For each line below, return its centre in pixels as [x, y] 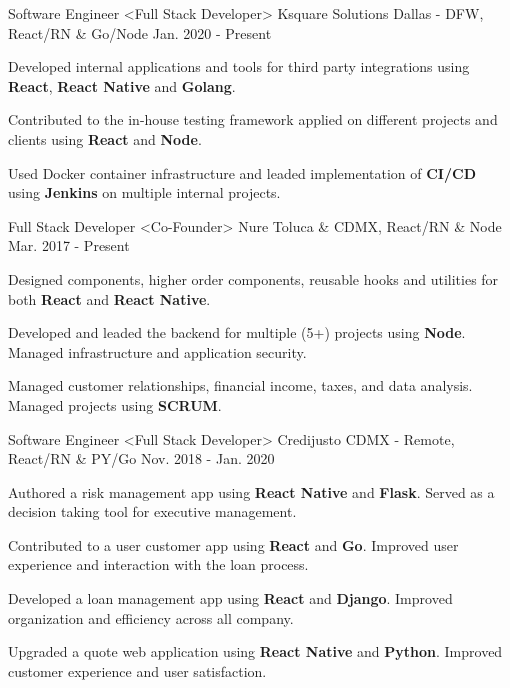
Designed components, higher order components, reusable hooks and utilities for [253, 278]
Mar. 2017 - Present [69, 245]
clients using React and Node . [105, 138]
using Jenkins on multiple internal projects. [144, 192]
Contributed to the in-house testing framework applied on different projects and [253, 119]
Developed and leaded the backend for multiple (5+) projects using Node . [237, 332]
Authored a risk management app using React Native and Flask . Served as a [251, 491]
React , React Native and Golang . [122, 85]
